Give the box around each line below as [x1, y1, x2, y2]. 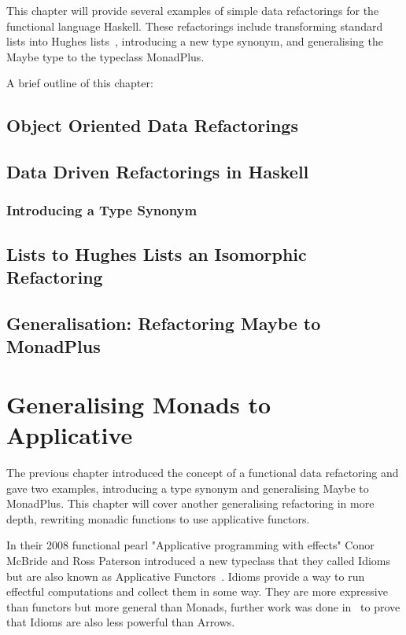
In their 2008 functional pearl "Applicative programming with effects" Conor [6, 537, 375, 553]
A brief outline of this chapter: [6, 75, 153, 91]
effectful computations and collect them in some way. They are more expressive [6, 583, 388, 600]
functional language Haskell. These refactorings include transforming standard [6, 17, 383, 34]
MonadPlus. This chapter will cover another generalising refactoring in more [6, 495, 375, 512]
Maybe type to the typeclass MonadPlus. [6, 48, 205, 64]
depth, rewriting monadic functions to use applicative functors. [6, 510, 310, 527]
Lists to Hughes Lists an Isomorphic [6, 241, 307, 266]
